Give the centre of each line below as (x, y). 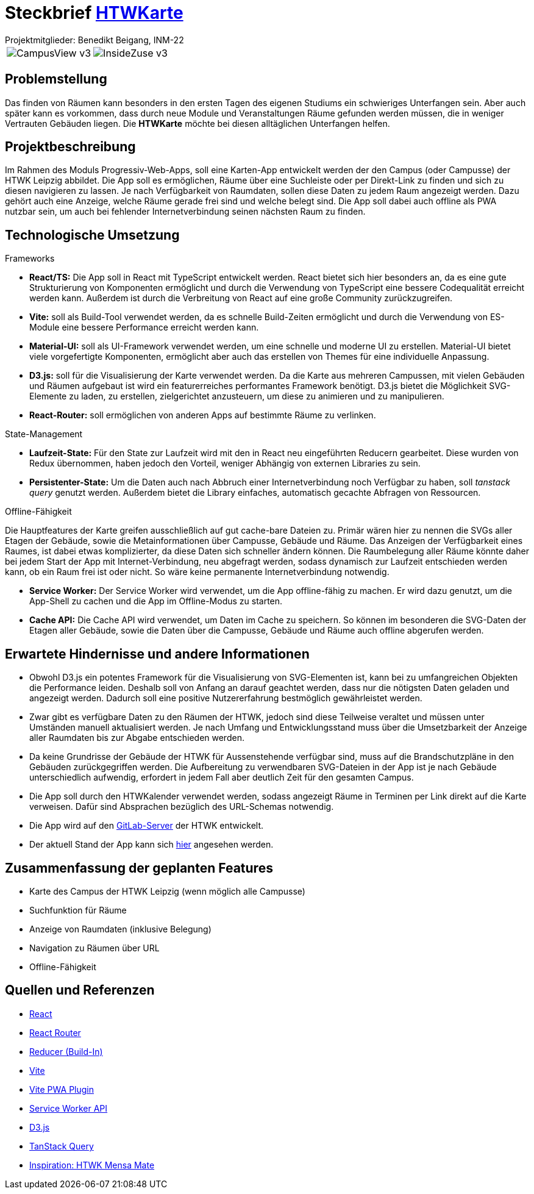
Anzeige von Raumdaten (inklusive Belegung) (120, 929)
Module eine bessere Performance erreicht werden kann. (144, 327)
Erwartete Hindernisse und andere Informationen (157, 654)
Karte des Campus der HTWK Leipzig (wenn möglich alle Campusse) (167, 891)
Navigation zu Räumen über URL (94, 948)
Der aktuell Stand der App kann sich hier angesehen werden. (151, 845)
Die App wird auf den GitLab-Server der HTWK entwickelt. (147, 826)
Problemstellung (56, 79)
